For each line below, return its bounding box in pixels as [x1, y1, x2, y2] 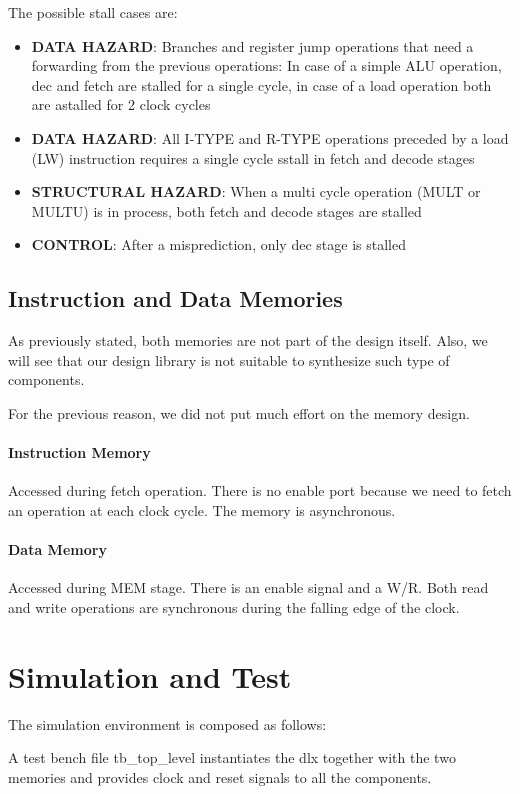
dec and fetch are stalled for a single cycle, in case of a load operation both [31, 74, 492, 95]
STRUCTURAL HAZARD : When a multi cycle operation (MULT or [31, 181, 481, 202]
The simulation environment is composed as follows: [8, 713, 327, 734]
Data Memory [8, 539, 107, 560]
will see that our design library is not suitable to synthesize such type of [8, 349, 450, 370]
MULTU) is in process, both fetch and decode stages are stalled [31, 200, 422, 221]
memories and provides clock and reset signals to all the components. [8, 766, 432, 787]
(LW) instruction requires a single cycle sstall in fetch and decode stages [31, 147, 475, 168]
